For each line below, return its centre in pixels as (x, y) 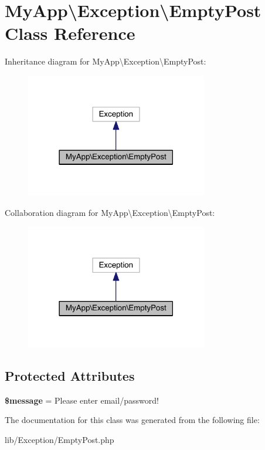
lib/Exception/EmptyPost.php (60, 439)
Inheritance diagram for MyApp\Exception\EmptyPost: (106, 61)
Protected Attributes (70, 375)
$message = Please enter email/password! (82, 400)
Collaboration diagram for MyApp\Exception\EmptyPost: (110, 212)
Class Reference (70, 33)
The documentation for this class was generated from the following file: (132, 420)
